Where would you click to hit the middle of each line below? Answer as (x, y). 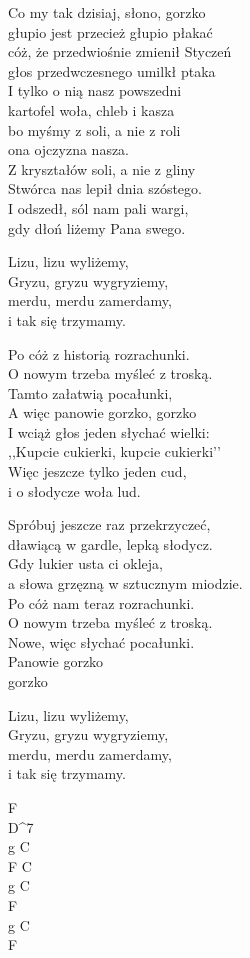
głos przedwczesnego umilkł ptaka (112, 70)
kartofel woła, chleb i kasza (91, 109)
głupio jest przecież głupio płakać (110, 31)
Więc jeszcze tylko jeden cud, (97, 471)
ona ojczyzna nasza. (69, 149)
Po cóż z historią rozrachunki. (99, 353)
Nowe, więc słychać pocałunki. (101, 641)
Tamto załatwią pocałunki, (90, 392)
